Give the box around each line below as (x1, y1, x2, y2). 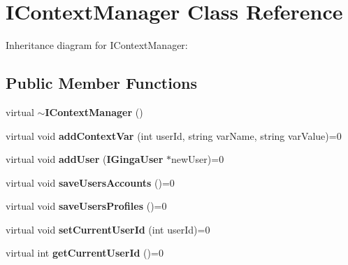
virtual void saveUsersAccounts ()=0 (6, 175, 175, 189)
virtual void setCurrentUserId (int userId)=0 (6, 222, 210, 236)
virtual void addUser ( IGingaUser (6, 152, 164, 166)
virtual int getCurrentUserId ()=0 (6, 245, 164, 260)
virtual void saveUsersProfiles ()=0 (6, 199, 167, 213)
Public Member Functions (6, 72, 197, 94)
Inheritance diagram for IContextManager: (6, 38, 188, 52)
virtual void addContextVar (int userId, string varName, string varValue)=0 (6, 128, 342, 143)
